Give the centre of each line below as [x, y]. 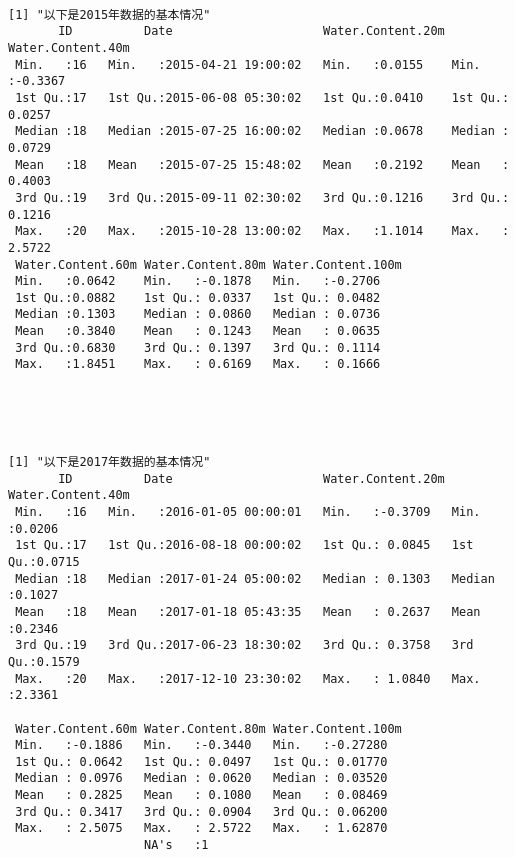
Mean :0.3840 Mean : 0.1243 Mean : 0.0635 [198, 331]
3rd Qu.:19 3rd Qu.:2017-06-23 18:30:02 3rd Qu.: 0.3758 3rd [244, 645]
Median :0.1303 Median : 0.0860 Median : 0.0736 [198, 314]
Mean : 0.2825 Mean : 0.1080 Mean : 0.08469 [201, 795]
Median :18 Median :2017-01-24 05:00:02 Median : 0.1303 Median [255, 578]
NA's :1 [176, 845]
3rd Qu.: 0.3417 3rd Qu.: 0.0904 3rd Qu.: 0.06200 [201, 811]
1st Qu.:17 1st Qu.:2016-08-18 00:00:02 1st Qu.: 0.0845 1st [244, 545]
